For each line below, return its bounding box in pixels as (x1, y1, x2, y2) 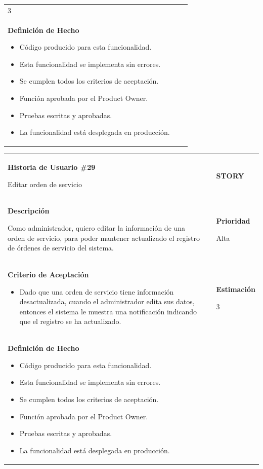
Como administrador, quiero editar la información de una (8, 223, 186, 233)
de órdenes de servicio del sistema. (8, 242, 114, 253)
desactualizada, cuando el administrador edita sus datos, (19, 296, 195, 307)
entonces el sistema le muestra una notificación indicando (19, 306, 197, 316)
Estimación (216, 284, 255, 295)
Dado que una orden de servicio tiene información (19, 286, 174, 297)
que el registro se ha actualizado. (19, 316, 121, 327)
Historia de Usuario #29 (8, 162, 96, 172)
